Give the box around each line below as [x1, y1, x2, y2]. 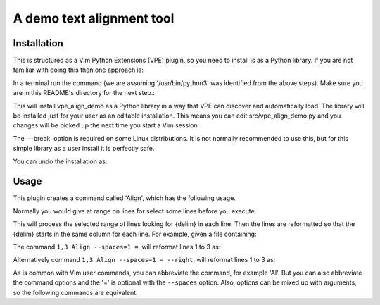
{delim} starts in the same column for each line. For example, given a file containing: [13, 230, 257, 238]
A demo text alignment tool [13, 11, 175, 26]
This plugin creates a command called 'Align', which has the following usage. [13, 194, 236, 202]
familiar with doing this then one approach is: [13, 66, 144, 74]
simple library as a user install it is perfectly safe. [13, 144, 155, 153]
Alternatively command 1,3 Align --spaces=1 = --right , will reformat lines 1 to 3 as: [13, 256, 276, 264]
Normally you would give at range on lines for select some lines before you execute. [13, 206, 257, 215]
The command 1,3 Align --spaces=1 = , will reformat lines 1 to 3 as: [13, 243, 221, 251]
